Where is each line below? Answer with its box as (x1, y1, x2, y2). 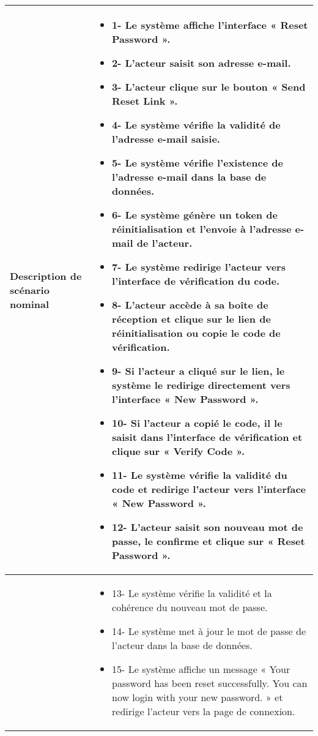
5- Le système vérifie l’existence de (112, 156, 283, 170)
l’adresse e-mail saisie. (112, 132, 220, 146)
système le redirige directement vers (112, 378, 290, 392)
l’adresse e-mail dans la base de (112, 170, 267, 184)
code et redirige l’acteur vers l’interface (112, 482, 306, 496)
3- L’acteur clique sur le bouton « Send (112, 80, 306, 94)
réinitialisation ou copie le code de (112, 326, 281, 340)
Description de (10, 269, 82, 283)
